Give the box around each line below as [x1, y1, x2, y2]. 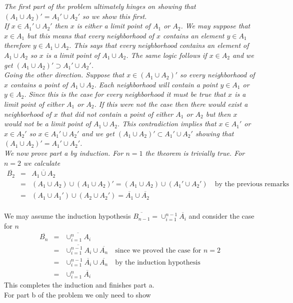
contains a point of [10, 79, 68, 89]
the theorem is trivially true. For [145, 147, 245, 158]
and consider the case [188, 211, 254, 221]
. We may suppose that [180, 20, 250, 31]
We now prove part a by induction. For [4, 147, 123, 158]
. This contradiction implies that [117, 118, 216, 129]
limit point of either [4, 98, 64, 109]
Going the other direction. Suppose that [4, 69, 124, 80]
